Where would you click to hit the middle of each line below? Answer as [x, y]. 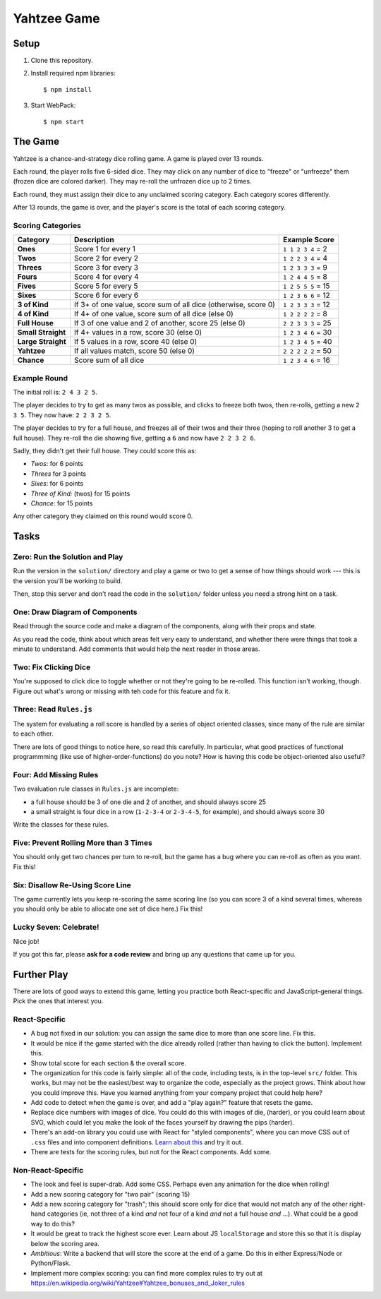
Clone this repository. [62, 61]
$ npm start [64, 121]
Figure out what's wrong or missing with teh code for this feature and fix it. [122, 691]
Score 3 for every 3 [107, 268]
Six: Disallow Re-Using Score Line [72, 885]
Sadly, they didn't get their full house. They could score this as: [105, 450]
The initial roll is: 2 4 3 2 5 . [55, 392]
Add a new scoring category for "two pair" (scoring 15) [110, 1194]
